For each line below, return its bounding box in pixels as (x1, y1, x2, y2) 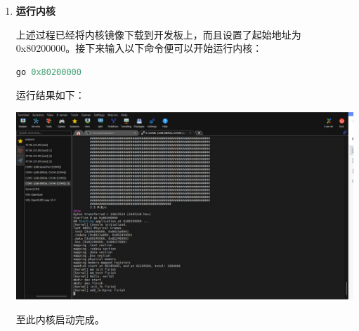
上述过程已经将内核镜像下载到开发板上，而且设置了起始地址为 (15, 27, 301, 41)
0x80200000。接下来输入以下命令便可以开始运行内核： (15, 41, 263, 55)
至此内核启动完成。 (15, 311, 105, 326)
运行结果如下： (15, 88, 85, 102)
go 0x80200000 (15, 67, 81, 77)
